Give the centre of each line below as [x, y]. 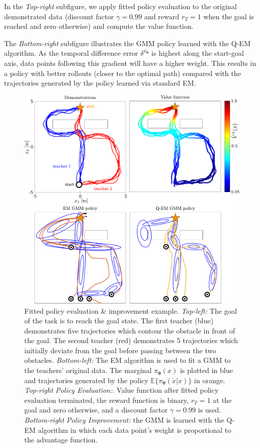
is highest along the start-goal [198, 53]
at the [222, 400]
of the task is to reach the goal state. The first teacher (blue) [119, 321]
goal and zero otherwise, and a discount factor [96, 410]
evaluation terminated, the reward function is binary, [107, 400]
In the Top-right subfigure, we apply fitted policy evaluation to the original [121, 6]
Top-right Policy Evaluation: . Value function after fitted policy [122, 390]
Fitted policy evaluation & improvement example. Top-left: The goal [131, 310]
